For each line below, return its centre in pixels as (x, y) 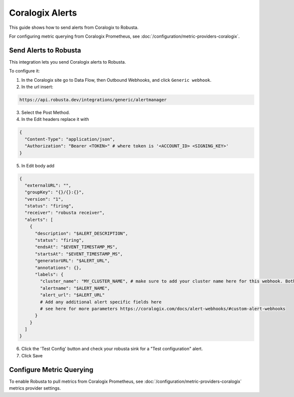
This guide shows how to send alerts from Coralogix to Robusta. (74, 27)
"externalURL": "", (48, 185)
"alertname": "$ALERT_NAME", (75, 288)
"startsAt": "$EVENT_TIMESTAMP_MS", (79, 254)
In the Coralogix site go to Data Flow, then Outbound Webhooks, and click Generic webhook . (116, 80)
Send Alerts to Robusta (45, 50)
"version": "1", (44, 199)
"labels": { (49, 274)
